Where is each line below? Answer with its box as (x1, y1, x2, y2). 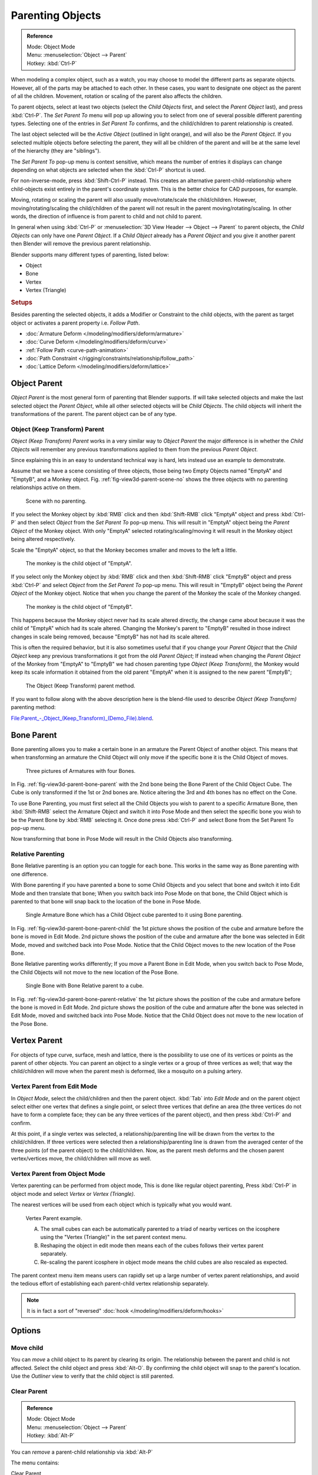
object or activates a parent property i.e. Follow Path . (11, 319, 140, 326)
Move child (11, 1343, 44, 1352)
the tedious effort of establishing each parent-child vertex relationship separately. (11, 1280, 209, 1287)
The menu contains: (11, 1459, 59, 1466)
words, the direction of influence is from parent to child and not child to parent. (11, 212, 203, 219)
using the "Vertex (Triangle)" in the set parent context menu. (40, 1234, 187, 1241)
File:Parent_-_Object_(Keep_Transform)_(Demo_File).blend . (11, 714, 154, 722)
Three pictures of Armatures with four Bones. (25, 767, 135, 774)
